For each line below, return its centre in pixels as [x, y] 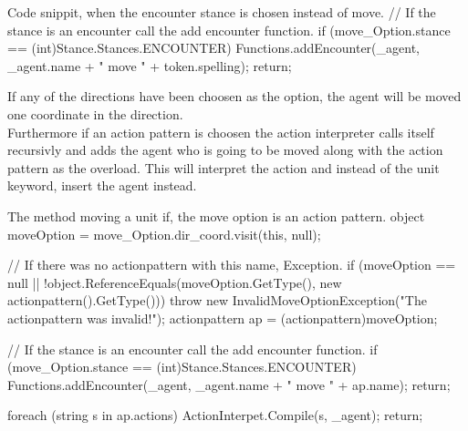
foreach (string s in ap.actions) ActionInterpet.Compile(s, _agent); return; [215, 415]
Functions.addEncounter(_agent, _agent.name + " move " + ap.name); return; [229, 384]
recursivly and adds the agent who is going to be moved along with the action [225, 150]
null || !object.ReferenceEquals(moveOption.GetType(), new [175, 282]
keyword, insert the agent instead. [102, 185]
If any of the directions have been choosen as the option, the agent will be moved [234, 96]
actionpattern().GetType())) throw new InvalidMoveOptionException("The [217, 300]
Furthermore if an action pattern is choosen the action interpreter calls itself [221, 132]
